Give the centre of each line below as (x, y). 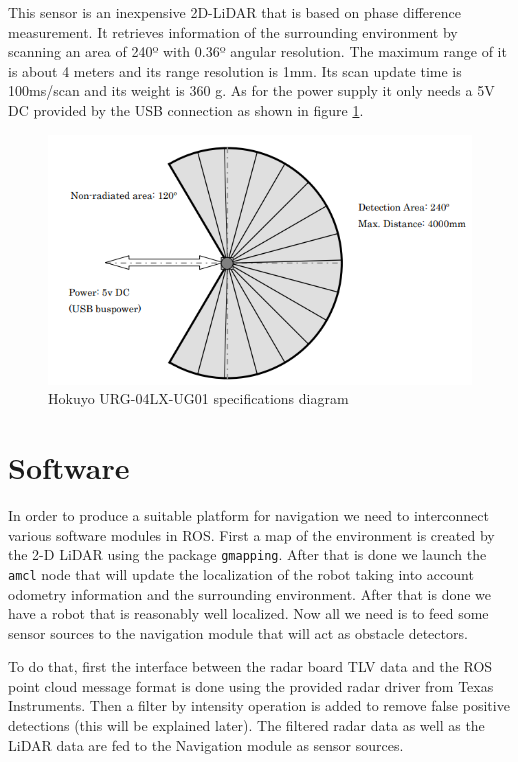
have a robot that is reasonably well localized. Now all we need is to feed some (248, 613)
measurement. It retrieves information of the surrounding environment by (233, 31)
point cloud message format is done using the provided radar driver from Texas (251, 685)
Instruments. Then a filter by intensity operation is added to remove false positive (259, 705)
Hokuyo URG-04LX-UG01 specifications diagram (198, 398)
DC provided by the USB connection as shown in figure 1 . (186, 109)
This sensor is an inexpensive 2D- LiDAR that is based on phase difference (234, 12)
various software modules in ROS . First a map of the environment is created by (251, 534)
